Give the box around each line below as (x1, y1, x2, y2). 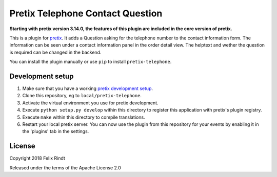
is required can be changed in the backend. (9, 49, 102, 55)
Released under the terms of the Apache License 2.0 (9, 164, 122, 171)
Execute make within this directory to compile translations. (22, 114, 146, 120)
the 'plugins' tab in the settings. (22, 128, 89, 135)
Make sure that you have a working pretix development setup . (22, 85, 153, 92)
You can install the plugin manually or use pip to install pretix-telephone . (9, 59, 172, 65)
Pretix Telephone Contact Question (9, 8, 163, 19)
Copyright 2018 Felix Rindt (9, 155, 65, 161)
